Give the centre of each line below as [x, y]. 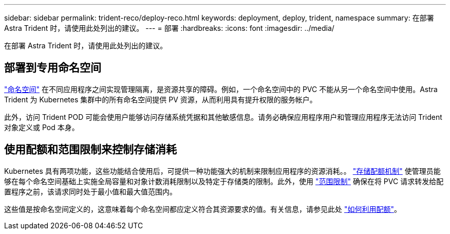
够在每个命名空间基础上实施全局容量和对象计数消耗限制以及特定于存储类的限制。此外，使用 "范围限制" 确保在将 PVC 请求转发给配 [224, 181]
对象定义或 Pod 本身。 [42, 127]
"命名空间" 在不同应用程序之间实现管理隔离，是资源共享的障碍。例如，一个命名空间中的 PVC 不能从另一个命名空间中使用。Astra [221, 89]
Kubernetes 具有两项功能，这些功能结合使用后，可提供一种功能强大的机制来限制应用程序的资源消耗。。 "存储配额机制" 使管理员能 [222, 171]
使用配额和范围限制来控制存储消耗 [90, 150]
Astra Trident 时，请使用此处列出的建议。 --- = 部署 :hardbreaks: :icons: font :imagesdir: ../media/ [169, 28]
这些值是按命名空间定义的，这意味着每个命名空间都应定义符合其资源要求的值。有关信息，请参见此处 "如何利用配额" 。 [203, 209]
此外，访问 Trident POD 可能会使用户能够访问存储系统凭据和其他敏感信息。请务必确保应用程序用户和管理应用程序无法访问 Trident [223, 117]
